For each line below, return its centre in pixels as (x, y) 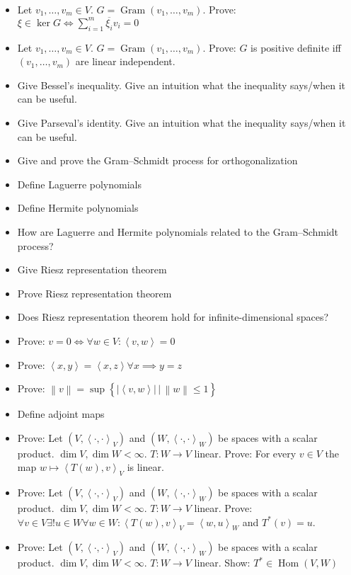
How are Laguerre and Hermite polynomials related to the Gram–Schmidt (178, 231)
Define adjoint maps (61, 414)
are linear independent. (125, 61)
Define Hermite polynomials (78, 208)
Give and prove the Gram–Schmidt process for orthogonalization (157, 160)
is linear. (145, 467)
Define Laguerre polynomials (79, 184)
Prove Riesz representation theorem (94, 293)
